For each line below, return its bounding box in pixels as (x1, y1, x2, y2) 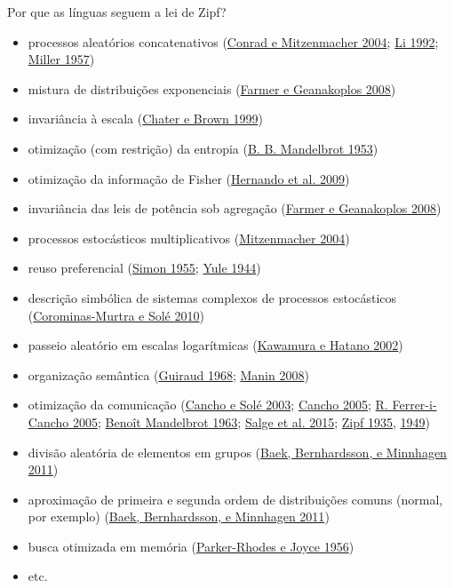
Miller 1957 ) (28, 50, 95, 68)
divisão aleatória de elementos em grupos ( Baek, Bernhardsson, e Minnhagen (28, 442, 447, 461)
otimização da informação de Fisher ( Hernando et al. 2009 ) (28, 169, 350, 187)
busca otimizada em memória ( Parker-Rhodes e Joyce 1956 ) (28, 536, 354, 555)
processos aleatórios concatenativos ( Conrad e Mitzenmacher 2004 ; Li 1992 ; (28, 32, 439, 51)
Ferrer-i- (392, 395, 437, 414)
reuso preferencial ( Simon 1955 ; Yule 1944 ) (28, 258, 261, 277)
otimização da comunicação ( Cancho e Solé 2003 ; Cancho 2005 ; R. (28, 395, 388, 414)
